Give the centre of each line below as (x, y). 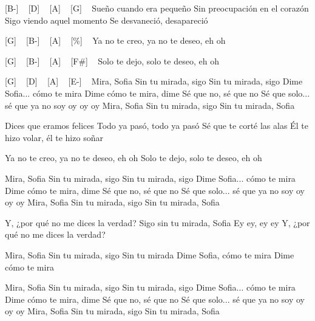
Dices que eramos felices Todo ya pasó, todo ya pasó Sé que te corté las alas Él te (157, 126)
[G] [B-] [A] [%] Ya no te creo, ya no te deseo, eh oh (115, 40)
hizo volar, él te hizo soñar (54, 137)
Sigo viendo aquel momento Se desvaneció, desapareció (107, 20)
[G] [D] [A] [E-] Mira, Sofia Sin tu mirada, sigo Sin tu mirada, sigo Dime (154, 81)
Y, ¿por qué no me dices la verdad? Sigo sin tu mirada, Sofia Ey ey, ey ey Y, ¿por (157, 222)
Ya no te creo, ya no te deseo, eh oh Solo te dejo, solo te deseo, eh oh (134, 158)
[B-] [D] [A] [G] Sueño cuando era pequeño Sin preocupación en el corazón (157, 8)
